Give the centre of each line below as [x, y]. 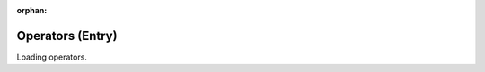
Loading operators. [52, 57]
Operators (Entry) [67, 36]
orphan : [32, 10]
